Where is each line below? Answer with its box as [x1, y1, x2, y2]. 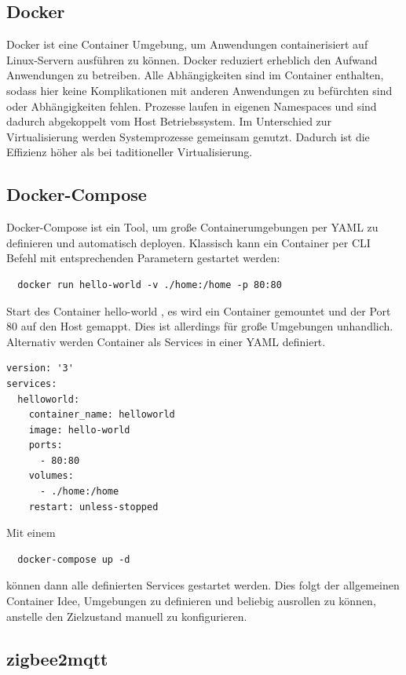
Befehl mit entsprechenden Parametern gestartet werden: [6, 250, 280, 266]
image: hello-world [28, 424, 130, 436]
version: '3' [6, 363, 74, 374]
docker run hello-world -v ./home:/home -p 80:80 [17, 279, 282, 290]
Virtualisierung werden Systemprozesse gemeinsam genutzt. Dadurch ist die [6, 128, 370, 144]
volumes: [28, 470, 74, 482]
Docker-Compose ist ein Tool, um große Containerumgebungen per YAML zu [6, 219, 379, 235]
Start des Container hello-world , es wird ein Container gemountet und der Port [6, 302, 391, 319]
